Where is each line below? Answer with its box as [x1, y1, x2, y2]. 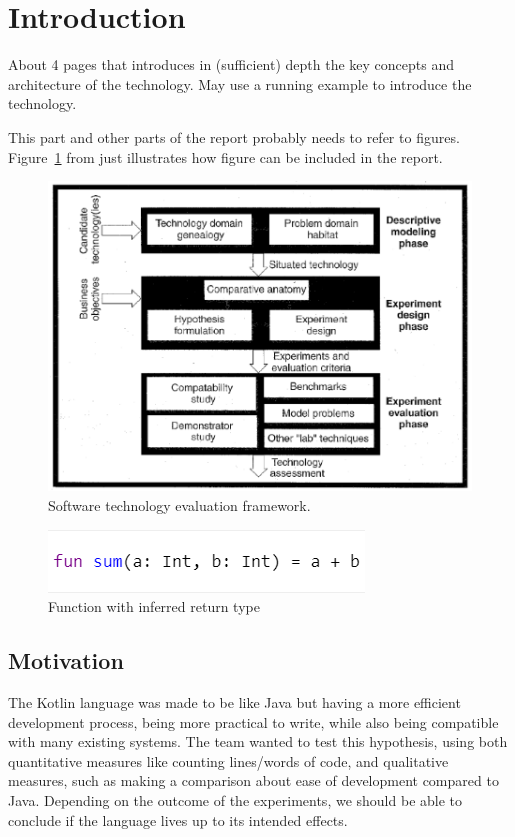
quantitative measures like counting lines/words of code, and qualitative [8, 750, 449, 771]
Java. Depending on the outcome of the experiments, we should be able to [8, 790, 463, 810]
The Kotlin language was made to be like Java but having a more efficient [8, 692, 461, 713]
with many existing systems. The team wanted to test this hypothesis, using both [8, 731, 508, 752]
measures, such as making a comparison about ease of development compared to [8, 770, 499, 791]
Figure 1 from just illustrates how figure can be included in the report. [8, 146, 443, 167]
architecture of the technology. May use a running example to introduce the [8, 73, 472, 94]
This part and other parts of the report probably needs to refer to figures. [8, 126, 460, 147]
